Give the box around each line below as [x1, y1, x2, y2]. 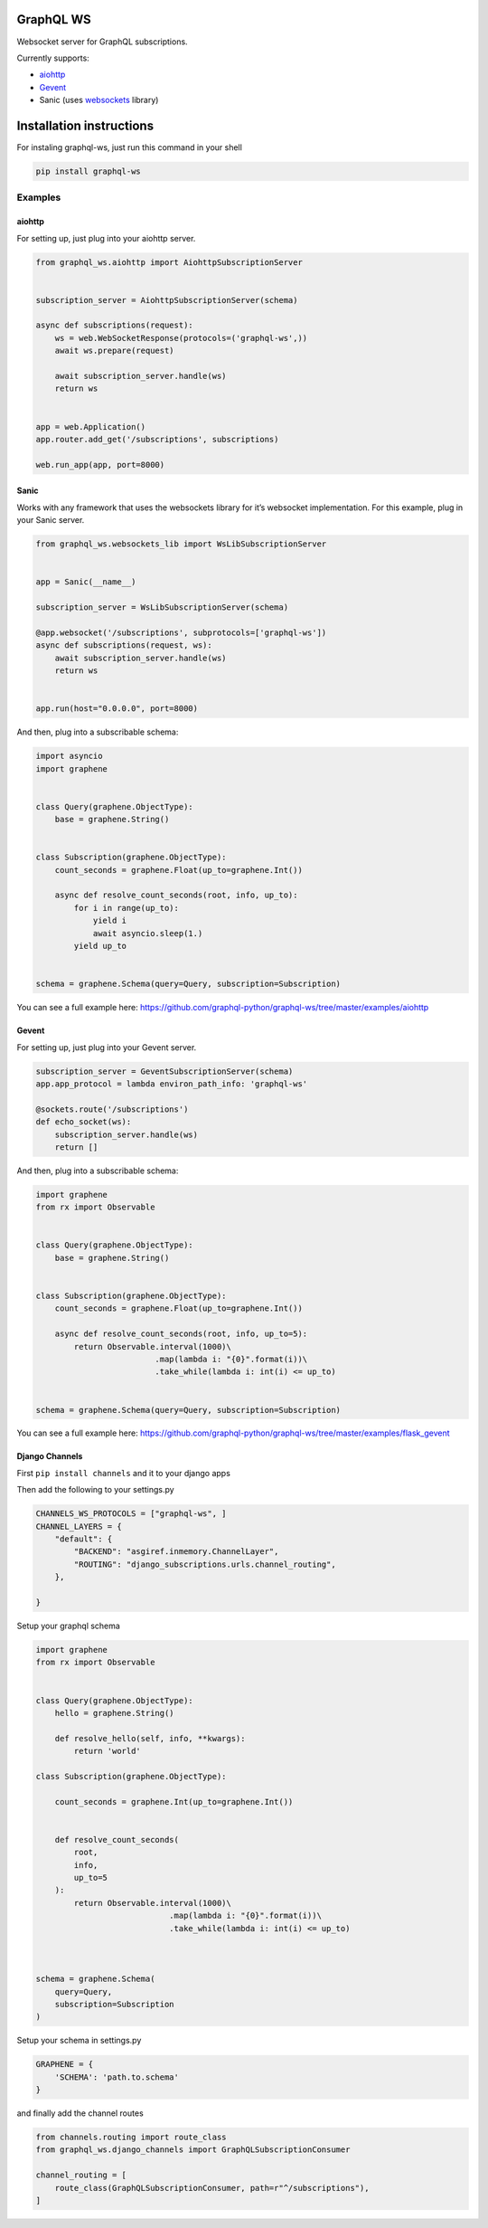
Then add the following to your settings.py [16, 1484, 175, 1495]
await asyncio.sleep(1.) [92, 928, 203, 938]
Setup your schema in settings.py [16, 2035, 142, 2046]
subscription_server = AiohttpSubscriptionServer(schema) [35, 295, 298, 305]
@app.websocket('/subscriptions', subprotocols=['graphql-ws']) [35, 627, 327, 638]
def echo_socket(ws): [35, 1117, 132, 1127]
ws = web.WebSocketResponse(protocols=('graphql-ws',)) [54, 333, 308, 343]
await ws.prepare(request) [54, 346, 175, 356]
